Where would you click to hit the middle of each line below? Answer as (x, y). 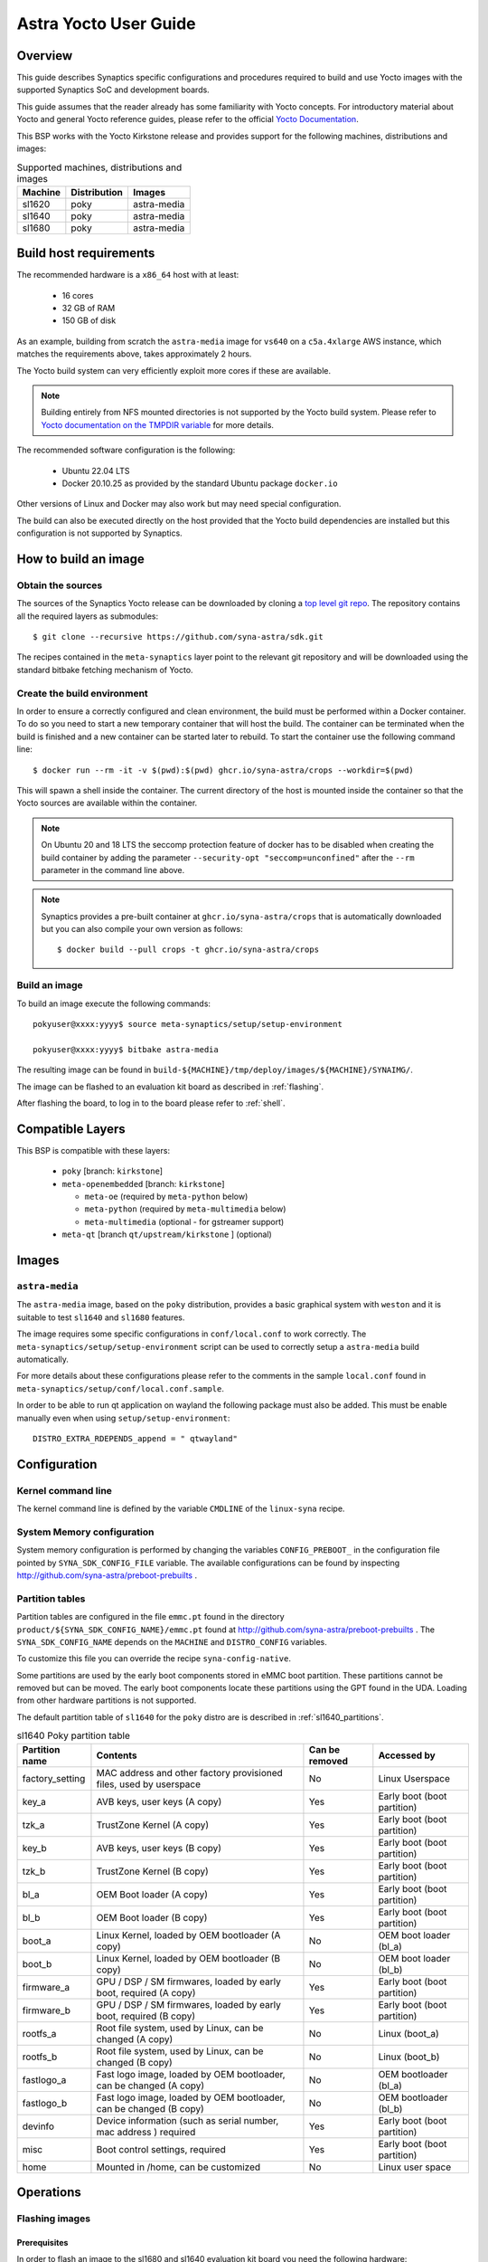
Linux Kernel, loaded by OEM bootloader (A (188, 1934)
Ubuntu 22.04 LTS (96, 470)
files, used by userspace (149, 1784)
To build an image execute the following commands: (114, 1003)
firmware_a (46, 1987)
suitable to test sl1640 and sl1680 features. (101, 1317)
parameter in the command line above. (113, 870)
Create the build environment (82, 693)
